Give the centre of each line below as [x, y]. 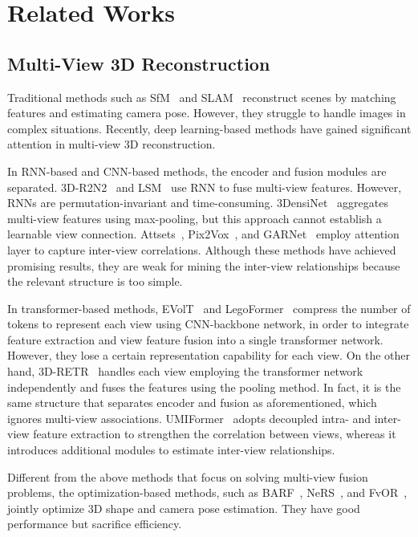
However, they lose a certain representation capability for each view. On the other [209, 355]
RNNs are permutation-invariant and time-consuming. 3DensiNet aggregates [198, 203]
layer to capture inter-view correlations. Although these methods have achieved [202, 249]
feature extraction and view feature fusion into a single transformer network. [195, 339]
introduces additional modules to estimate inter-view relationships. [171, 450]
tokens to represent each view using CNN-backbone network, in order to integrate [208, 324]
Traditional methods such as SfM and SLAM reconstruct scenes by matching [202, 97]
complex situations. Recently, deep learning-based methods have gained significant [209, 128]
